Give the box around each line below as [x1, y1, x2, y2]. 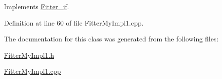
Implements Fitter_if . [4, 1, 69, 11]
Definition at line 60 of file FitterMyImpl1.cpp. [4, 17, 144, 27]
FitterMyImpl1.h [4, 50, 54, 60]
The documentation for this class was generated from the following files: [4, 34, 219, 44]
